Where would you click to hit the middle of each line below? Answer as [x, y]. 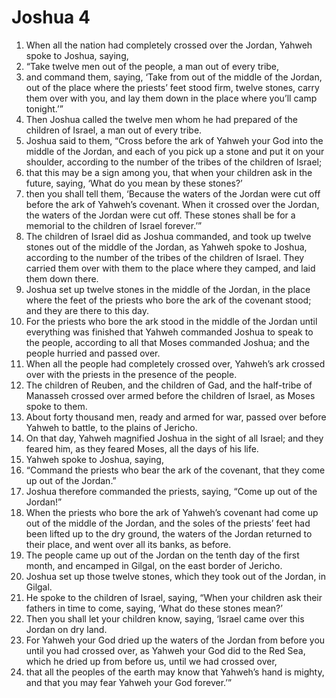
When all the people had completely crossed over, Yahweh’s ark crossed [175, 363]
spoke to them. [56, 406]
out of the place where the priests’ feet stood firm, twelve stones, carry [172, 87]
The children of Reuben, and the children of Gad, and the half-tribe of [169, 385]
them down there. [62, 278]
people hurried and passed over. [93, 353]
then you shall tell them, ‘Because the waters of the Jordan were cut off [173, 193]
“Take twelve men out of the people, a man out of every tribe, [152, 66]
